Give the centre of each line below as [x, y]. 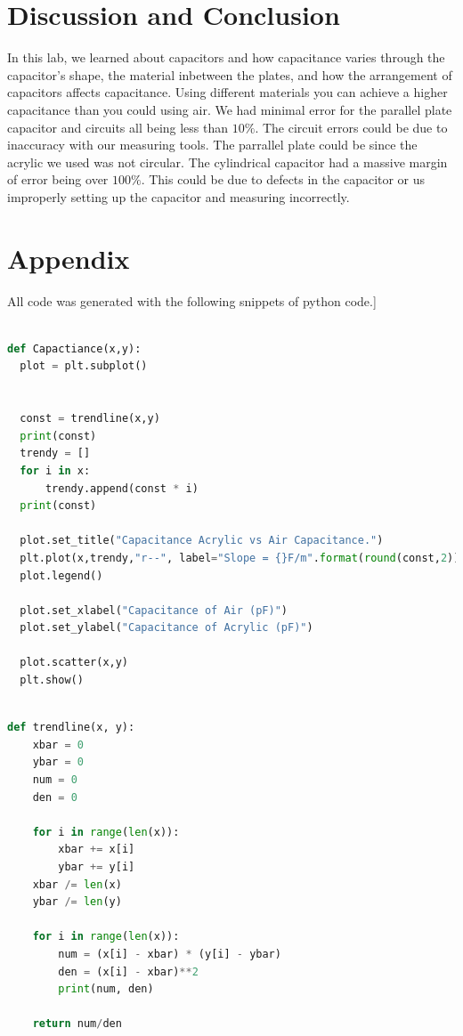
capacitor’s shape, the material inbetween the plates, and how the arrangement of [230, 74]
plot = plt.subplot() [84, 366]
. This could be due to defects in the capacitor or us [283, 179]
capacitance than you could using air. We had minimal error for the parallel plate [230, 109]
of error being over [58, 179]
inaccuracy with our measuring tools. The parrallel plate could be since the [212, 145]
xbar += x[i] [97, 850]
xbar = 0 [58, 745]
